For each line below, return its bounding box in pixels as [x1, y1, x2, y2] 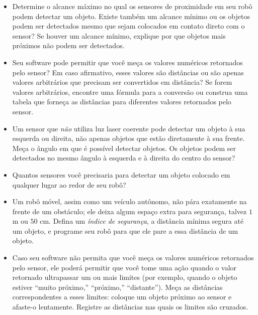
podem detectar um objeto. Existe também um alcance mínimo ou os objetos [12, 11, 250, 21]
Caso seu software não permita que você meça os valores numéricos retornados [12, 252, 254, 263]
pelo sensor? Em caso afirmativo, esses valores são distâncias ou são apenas [12, 67, 244, 77]
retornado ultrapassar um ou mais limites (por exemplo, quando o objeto [12, 272, 237, 282]
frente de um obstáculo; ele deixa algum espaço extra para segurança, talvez [12, 206, 247, 216]
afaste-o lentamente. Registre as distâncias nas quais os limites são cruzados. [12, 301, 248, 312]
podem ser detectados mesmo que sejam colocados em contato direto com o [12, 21, 245, 31]
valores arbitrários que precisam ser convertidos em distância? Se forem [12, 77, 232, 87]
